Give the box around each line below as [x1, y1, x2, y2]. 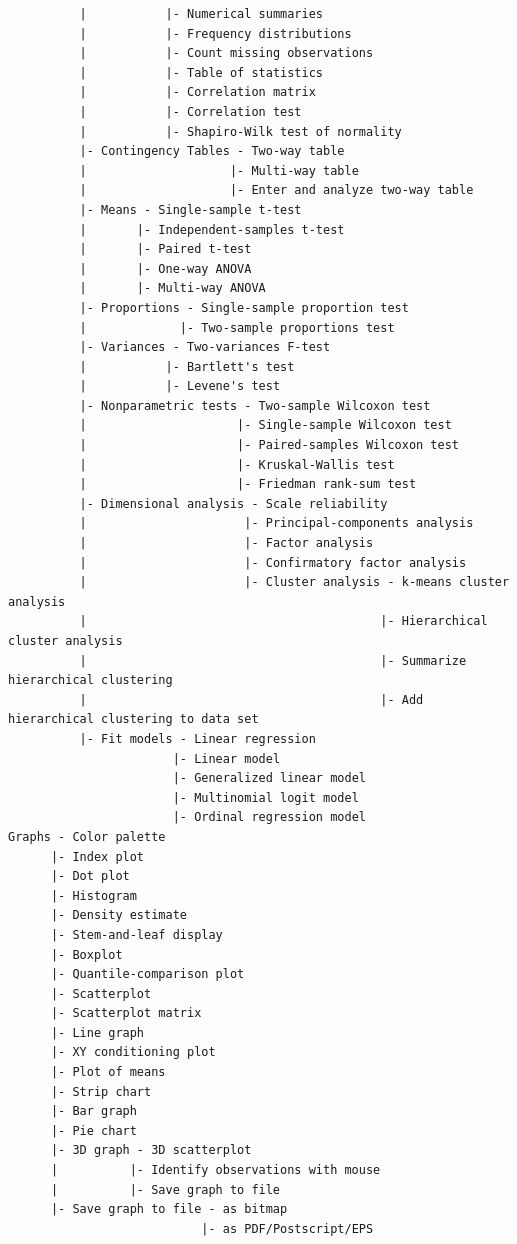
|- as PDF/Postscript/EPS [201, 1221, 374, 1236]
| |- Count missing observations [79, 46, 374, 61]
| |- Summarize [79, 653, 467, 668]
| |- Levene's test [79, 379, 281, 394]
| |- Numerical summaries [79, 7, 323, 21]
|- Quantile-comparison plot [50, 967, 245, 982]
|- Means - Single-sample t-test [79, 202, 302, 217]
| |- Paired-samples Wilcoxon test [79, 438, 460, 453]
